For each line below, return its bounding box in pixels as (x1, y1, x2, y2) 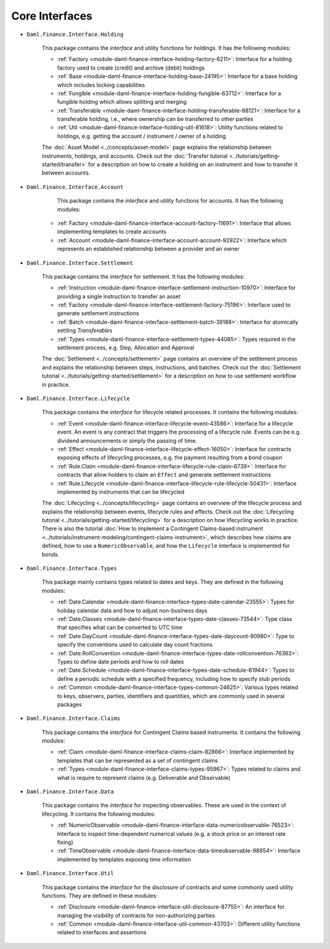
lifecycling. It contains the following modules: (42, 810, 156, 818)
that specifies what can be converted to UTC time (57, 624, 183, 631)
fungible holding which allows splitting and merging (57, 98, 187, 106)
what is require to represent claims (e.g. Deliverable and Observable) (57, 774, 231, 781)
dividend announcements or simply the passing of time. (57, 437, 197, 444)
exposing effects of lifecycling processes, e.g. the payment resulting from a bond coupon (57, 454, 282, 461)
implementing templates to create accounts (57, 228, 167, 235)
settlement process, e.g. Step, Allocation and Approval (57, 344, 195, 351)
